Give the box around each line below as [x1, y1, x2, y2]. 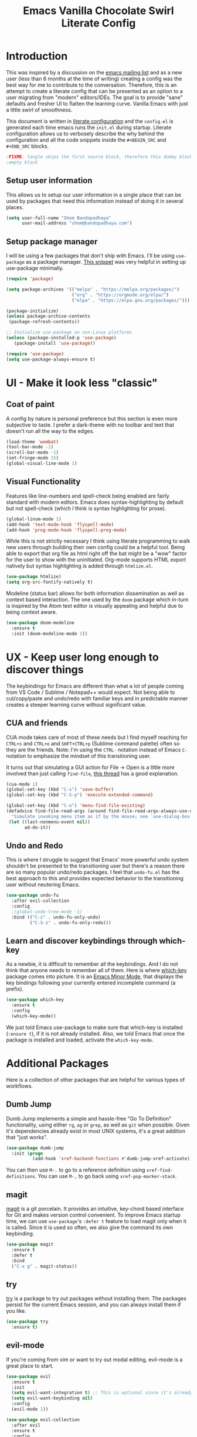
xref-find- [146, 1167, 173, 1173]
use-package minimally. [6, 265, 64, 272]
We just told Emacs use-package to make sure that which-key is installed [6, 1024, 183, 1031]
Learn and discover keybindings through [6, 936, 158, 946]
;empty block [6, 159, 38, 165]
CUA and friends [6, 718, 68, 728]
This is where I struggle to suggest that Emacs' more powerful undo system [6, 856, 189, 863]
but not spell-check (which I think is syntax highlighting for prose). [6, 505, 167, 512]
